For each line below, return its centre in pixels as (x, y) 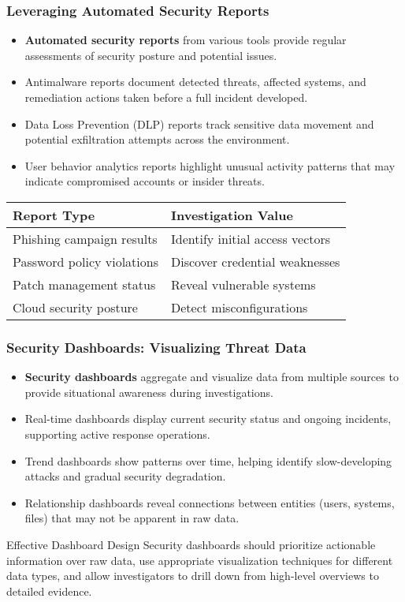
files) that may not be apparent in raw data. (132, 518)
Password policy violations (85, 261)
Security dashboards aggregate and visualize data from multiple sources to (212, 377)
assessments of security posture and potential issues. (151, 55)
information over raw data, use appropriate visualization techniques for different (200, 560)
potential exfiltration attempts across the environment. (157, 139)
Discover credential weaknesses (256, 261)
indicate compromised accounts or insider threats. (145, 181)
